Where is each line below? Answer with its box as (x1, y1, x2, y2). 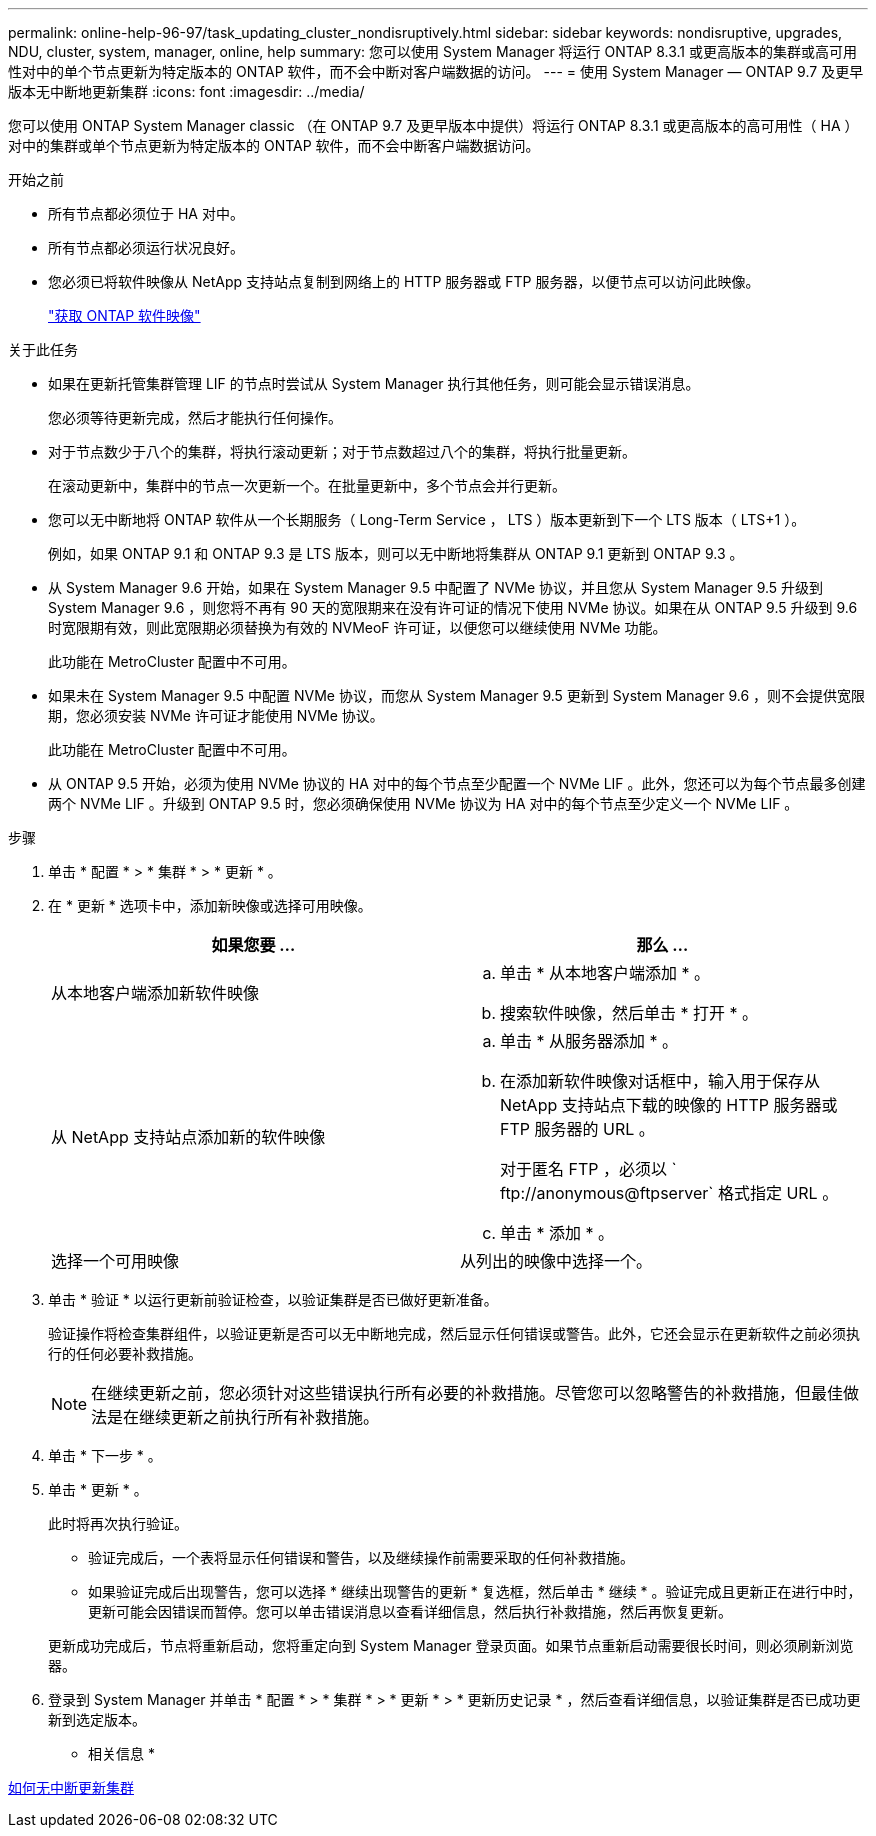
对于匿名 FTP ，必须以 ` (500, 1159, 677, 1179)
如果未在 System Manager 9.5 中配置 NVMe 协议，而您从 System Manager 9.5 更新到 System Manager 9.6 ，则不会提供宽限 (48, 687, 866, 704)
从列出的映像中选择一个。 (460, 1251, 653, 1271)
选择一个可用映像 (51, 1251, 180, 1271)
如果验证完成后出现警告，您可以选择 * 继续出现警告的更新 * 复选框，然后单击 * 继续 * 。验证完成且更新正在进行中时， (88, 1583, 862, 1600)
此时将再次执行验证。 (48, 1515, 188, 1532)
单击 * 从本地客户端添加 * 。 (500, 963, 711, 983)
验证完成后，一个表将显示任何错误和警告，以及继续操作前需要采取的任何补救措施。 (88, 1549, 634, 1566)
